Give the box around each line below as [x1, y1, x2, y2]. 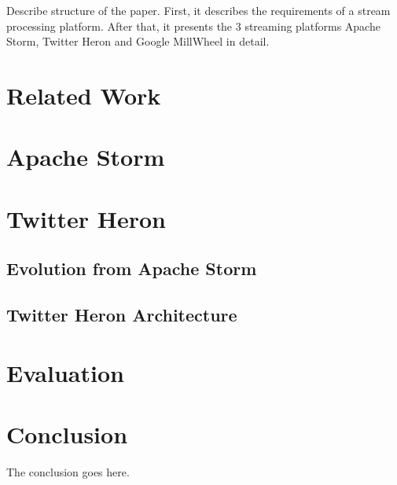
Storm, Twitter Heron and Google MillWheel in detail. [6, 33, 270, 50]
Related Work [6, 79, 161, 111]
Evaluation [6, 356, 124, 388]
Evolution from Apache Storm [6, 256, 257, 281]
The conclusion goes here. [6, 463, 130, 479]
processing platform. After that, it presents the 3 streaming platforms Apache [6, 17, 380, 34]
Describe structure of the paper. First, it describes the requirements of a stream [6, 2, 391, 18]
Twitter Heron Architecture [6, 303, 237, 327]
